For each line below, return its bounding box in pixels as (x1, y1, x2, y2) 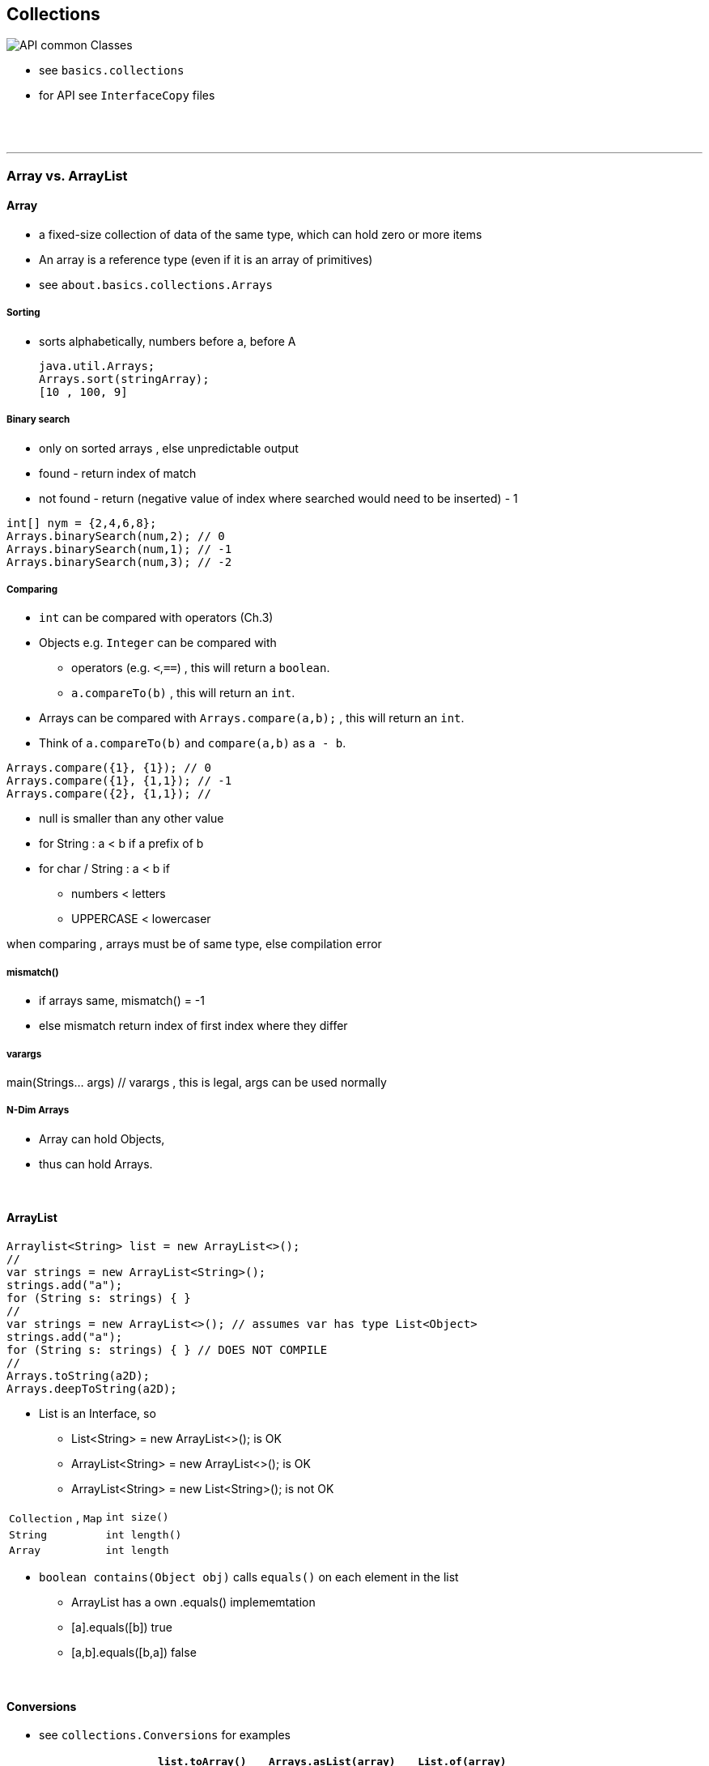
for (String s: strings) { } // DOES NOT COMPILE (6, 1343, 328, 1356)
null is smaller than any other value (39, 811, 224, 826)
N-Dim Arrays (6, 1104, 70, 1117)
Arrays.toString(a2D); (6, 1368, 151, 1382)
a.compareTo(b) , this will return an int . (71, 686, 295, 700)
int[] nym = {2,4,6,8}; (6, 516, 157, 530)
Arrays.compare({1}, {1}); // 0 (6, 761, 211, 775)
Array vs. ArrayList (6, 167, 128, 184)
